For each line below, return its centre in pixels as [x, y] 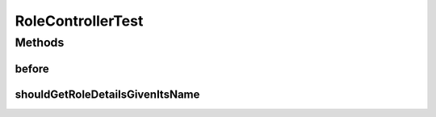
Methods [40, 42]
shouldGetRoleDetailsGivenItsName [107, 94]
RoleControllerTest [79, 21]
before [32, 69]
